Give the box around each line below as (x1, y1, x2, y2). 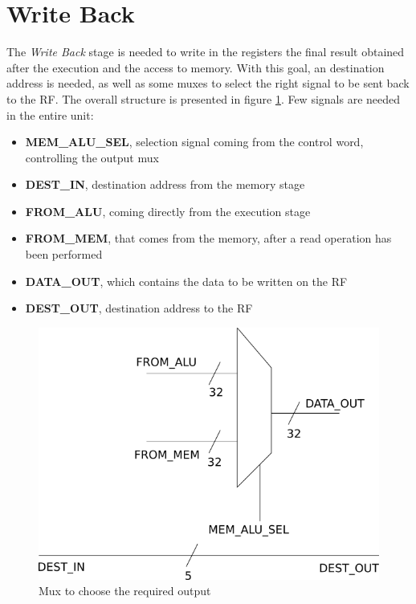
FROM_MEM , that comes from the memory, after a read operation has (25, 230, 392, 247)
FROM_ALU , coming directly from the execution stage (25, 202, 311, 219)
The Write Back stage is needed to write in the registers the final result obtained (6, 43, 405, 60)
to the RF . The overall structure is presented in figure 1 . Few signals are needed (6, 90, 401, 107)
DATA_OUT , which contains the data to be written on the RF (25, 272, 348, 289)
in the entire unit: (6, 106, 94, 123)
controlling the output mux (25, 149, 159, 165)
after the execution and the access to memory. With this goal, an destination (6, 59, 385, 75)
